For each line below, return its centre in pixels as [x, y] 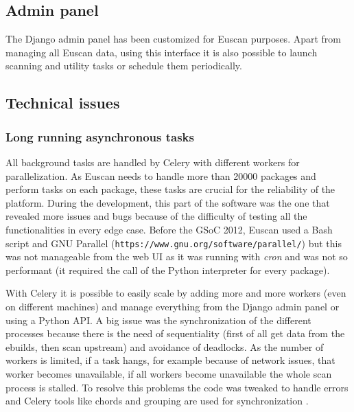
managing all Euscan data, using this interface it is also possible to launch [162, 52]
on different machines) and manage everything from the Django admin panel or [173, 306]
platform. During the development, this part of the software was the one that [168, 202]
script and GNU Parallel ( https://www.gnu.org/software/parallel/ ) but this [174, 243]
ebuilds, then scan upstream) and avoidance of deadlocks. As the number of [165, 346]
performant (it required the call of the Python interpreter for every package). [168, 270]
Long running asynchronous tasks [100, 136]
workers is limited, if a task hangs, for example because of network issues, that [170, 360]
